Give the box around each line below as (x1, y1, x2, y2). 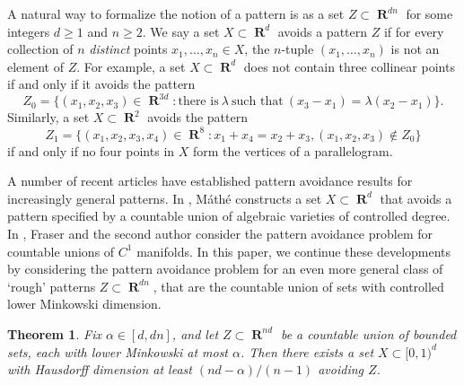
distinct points (89, 39, 168, 58)
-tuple (281, 39, 314, 58)
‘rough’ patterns (7, 276, 96, 295)
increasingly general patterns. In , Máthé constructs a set (7, 188, 322, 207)
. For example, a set (76, 57, 186, 75)
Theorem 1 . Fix (7, 324, 101, 343)
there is (178, 95, 219, 109)
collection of (7, 39, 74, 58)
